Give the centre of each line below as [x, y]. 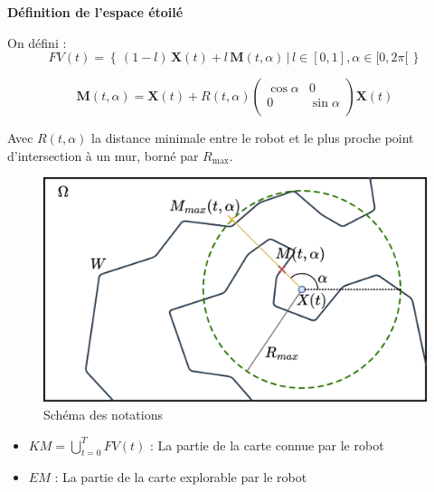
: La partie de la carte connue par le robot [267, 445]
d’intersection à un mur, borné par [103, 155]
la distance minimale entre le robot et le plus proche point [253, 138]
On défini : [37, 42]
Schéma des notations [103, 414]
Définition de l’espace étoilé [95, 12]
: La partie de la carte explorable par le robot [181, 477]
